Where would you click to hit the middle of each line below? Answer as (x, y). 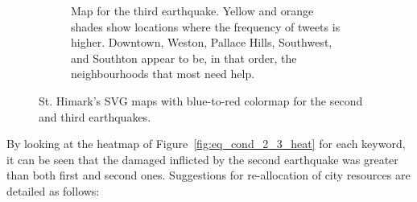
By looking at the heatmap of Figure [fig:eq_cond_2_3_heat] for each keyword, (206, 144)
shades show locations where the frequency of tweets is (206, 26)
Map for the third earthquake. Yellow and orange (192, 10)
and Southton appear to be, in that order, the (184, 58)
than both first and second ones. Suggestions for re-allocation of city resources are (208, 175)
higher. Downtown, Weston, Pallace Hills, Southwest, (202, 42)
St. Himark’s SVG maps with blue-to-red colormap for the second (201, 100)
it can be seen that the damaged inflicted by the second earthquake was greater (202, 159)
